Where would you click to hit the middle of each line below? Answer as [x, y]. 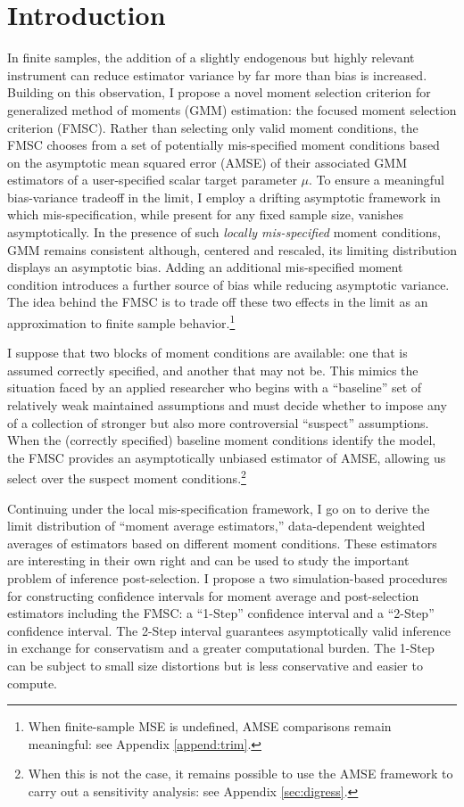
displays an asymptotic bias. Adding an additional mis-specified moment [205, 267]
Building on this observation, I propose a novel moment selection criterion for [219, 92]
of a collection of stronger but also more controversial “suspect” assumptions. [218, 422]
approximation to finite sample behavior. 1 [121, 321]
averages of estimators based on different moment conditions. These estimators [222, 543]
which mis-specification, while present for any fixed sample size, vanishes [205, 214]
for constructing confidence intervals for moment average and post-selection [213, 595]
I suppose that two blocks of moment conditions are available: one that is [207, 353]
